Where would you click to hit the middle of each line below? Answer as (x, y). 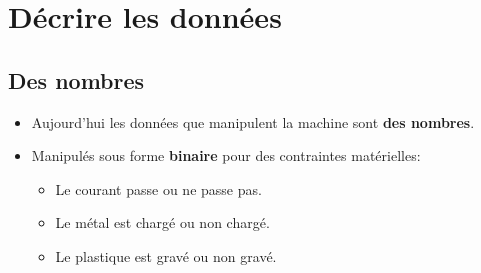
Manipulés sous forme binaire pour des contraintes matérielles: (226, 155)
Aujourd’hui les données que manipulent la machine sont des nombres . (253, 121)
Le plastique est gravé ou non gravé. (166, 255)
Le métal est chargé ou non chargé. (162, 222)
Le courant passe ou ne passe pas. (158, 188)
